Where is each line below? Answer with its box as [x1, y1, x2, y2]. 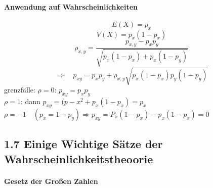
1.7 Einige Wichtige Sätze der [4, 136, 163, 152]
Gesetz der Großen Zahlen [4, 175, 98, 186]
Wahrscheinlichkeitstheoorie [4, 151, 153, 166]
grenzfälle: [4, 84, 35, 95]
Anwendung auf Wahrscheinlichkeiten [4, 1, 138, 12]
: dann [20, 96, 40, 107]
